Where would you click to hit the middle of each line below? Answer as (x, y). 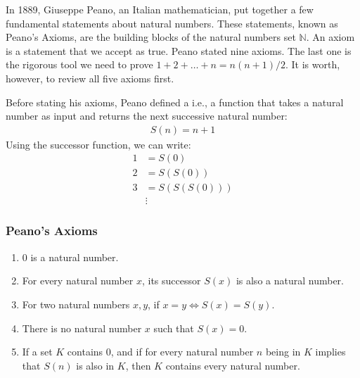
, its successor (171, 281)
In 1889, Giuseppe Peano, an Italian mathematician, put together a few (160, 9)
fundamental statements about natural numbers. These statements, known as (172, 23)
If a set (37, 352)
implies (330, 352)
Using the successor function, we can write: (98, 144)
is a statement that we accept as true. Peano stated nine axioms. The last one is (179, 50)
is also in (95, 365)
